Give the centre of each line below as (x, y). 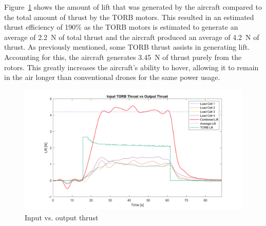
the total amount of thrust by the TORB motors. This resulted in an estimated (129, 17)
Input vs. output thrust (62, 217)
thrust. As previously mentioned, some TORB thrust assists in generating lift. (127, 47)
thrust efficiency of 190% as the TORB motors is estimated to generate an (121, 27)
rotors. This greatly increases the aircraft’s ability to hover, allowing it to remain (131, 67)
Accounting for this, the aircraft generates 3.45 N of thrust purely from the (123, 57)
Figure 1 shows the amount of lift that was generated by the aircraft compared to (133, 7)
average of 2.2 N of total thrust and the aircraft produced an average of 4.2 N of (132, 37)
